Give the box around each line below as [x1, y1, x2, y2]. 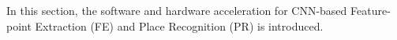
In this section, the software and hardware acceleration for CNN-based [6, 2, 347, 18]
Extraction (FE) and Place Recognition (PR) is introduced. [35, 17, 324, 34]
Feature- [350, 2, 391, 18]
